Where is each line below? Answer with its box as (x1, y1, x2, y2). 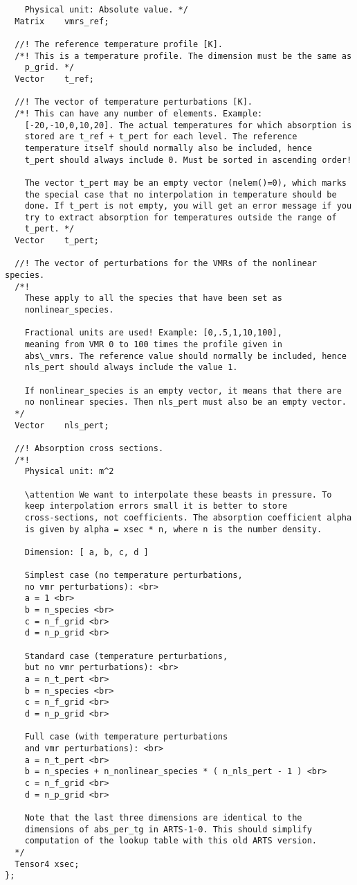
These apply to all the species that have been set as (24, 293, 282, 304)
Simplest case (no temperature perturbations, (24, 570, 243, 581)
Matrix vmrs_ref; (15, 16, 109, 26)
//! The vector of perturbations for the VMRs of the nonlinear (15, 259, 318, 269)
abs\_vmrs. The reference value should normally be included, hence (24, 351, 347, 361)
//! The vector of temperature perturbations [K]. (15, 97, 253, 107)
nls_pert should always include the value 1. (24, 362, 238, 373)
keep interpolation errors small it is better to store (24, 501, 288, 511)
